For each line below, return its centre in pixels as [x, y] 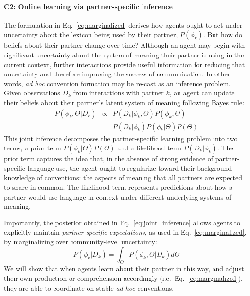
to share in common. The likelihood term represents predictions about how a [118, 187]
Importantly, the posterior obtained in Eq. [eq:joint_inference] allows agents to [122, 222]
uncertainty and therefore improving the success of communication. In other [117, 74]
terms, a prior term [33, 148]
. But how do [223, 34]
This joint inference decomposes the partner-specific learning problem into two [121, 138]
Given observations [32, 93]
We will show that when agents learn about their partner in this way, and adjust [124, 268]
